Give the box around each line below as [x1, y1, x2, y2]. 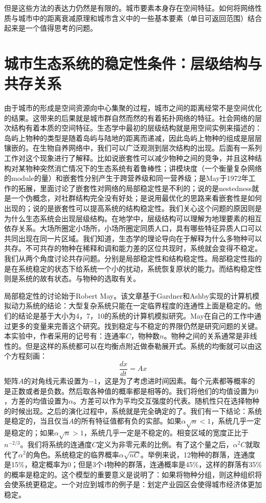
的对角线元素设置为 [24, 375, 88, 386]
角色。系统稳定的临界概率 [33, 449, 119, 459]
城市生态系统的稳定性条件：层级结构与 [4, 52, 262, 73]
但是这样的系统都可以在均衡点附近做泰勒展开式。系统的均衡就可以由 [25, 340, 255, 351]
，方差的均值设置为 [4, 395, 69, 406]
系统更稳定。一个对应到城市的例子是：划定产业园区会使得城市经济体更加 [18, 479, 262, 490]
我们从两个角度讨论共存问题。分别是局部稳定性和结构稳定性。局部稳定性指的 [4, 253, 262, 263]
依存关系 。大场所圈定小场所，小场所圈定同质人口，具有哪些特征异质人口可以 [4, 223, 262, 234]
